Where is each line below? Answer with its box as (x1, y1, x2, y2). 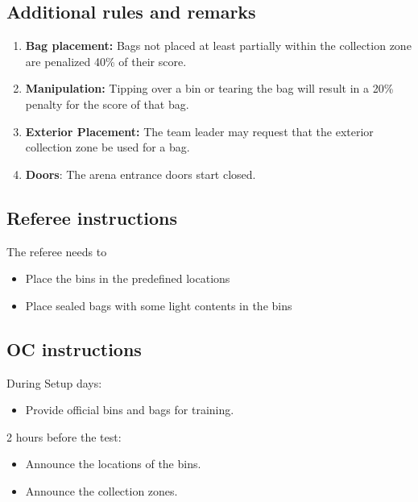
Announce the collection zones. (25, 482, 178, 499)
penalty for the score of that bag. (25, 95, 189, 112)
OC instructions (6, 336, 142, 361)
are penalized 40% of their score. (25, 52, 187, 69)
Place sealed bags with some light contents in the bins (25, 297, 292, 313)
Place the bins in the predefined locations (25, 270, 230, 287)
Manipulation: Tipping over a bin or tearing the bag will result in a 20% (25, 80, 394, 97)
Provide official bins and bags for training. (25, 401, 234, 418)
